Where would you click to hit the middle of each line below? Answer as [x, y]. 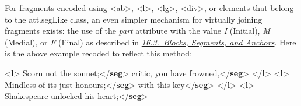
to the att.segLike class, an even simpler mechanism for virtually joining [134, 19]
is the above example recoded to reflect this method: [99, 53]
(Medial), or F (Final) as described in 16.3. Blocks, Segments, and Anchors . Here [150, 42]
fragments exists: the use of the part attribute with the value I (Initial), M [137, 31]
